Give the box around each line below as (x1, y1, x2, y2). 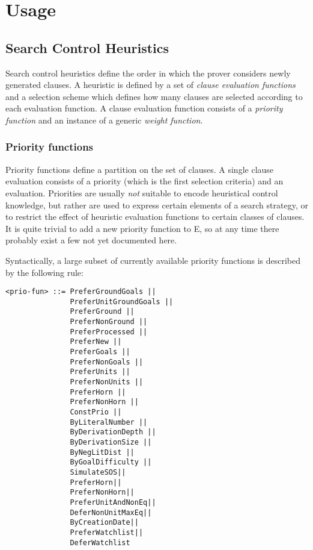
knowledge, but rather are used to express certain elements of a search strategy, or (5, 198, 308, 211)
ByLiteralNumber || (70, 417, 148, 427)
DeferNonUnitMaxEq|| (70, 508, 152, 517)
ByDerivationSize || (70, 437, 152, 446)
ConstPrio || (70, 407, 122, 416)
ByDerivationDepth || (70, 428, 156, 437)
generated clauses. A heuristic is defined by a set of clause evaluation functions (5, 78, 296, 91)
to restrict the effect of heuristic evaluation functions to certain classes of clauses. (5, 210, 305, 223)
